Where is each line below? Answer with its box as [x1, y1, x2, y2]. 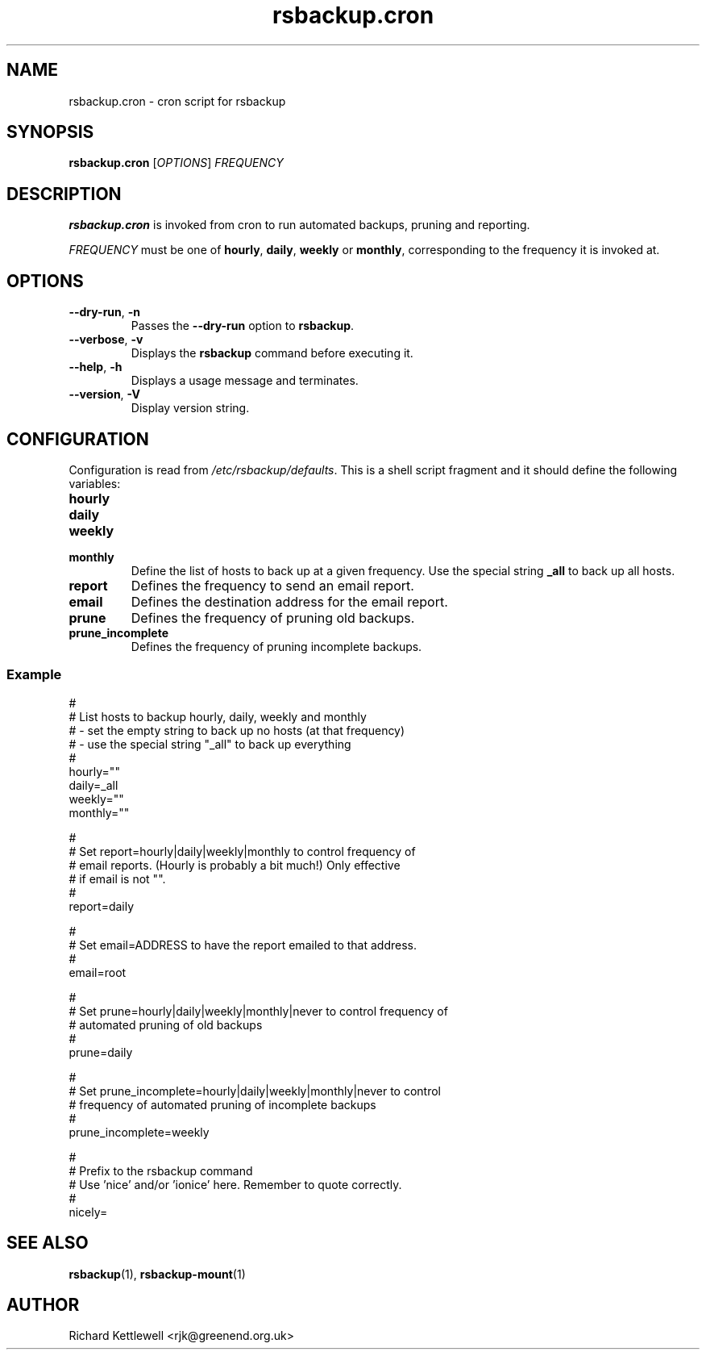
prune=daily [69, 1045, 133, 1059]
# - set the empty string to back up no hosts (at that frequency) [69, 723, 405, 737]
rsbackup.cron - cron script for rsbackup [69, 94, 286, 108]
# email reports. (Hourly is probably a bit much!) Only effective [69, 857, 401, 872]
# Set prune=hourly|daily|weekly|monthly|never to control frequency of [69, 1003, 448, 1018]
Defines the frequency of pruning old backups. [131, 609, 415, 626]
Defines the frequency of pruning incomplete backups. [131, 639, 422, 653]
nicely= [69, 1204, 108, 1219]
